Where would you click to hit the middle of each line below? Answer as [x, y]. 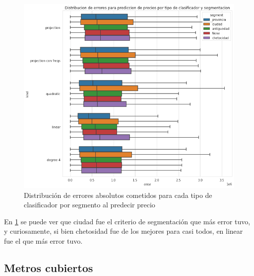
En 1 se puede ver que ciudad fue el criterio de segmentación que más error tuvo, [127, 221]
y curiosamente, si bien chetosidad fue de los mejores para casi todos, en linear [124, 231]
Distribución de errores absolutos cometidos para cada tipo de [118, 195]
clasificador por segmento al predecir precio [90, 205]
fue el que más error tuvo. [43, 241]
